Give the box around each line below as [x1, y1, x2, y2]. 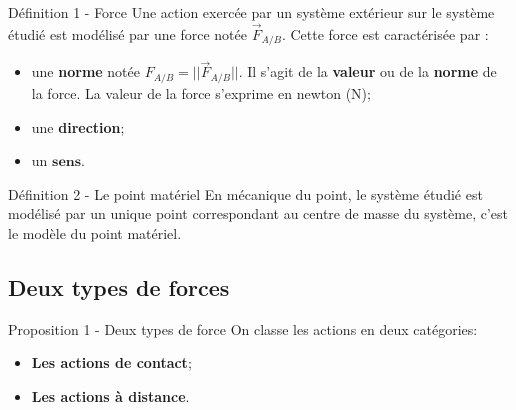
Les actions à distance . [31, 385, 190, 406]
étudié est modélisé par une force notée [8, 23, 247, 44]
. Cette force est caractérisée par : [281, 23, 489, 44]
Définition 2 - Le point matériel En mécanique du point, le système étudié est [8, 183, 483, 204]
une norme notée [31, 61, 140, 82]
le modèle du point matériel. [8, 222, 182, 243]
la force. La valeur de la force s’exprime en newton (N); [31, 82, 371, 103]
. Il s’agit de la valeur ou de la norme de [238, 61, 497, 82]
